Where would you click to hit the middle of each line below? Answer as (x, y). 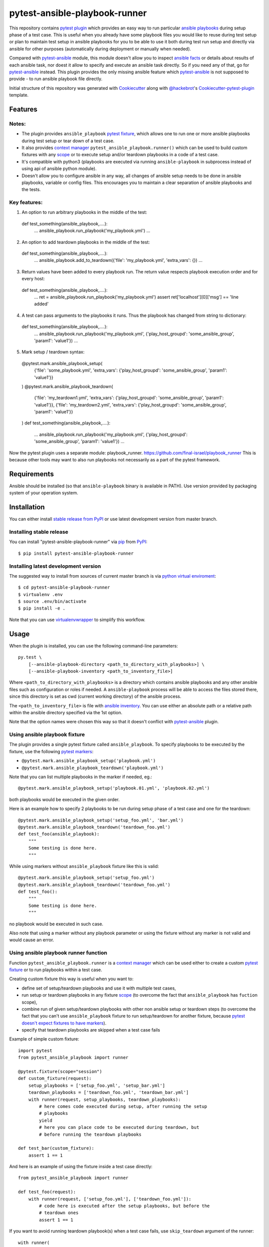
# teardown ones (59, 1213)
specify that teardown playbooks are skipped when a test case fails (91, 1030)
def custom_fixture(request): (55, 1078)
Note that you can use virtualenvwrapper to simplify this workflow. (77, 620)
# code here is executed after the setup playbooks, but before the (125, 1206)
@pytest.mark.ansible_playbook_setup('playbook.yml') (89, 761)
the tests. (31, 190)
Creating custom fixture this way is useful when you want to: (71, 979)
